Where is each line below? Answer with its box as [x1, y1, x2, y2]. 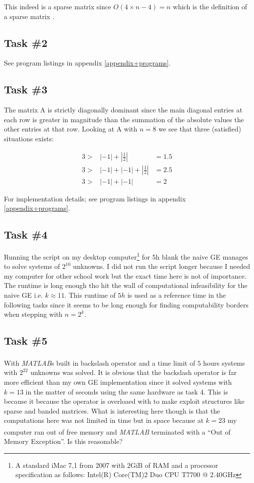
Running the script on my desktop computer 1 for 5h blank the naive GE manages [4, 250, 248, 262]
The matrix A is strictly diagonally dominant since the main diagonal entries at [4, 105, 243, 115]
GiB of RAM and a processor [130, 460, 218, 470]
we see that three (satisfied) [158, 124, 241, 134]
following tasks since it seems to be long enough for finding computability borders [4, 299, 249, 309]
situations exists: [4, 133, 54, 143]
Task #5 [4, 333, 48, 348]
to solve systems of [4, 261, 60, 271]
